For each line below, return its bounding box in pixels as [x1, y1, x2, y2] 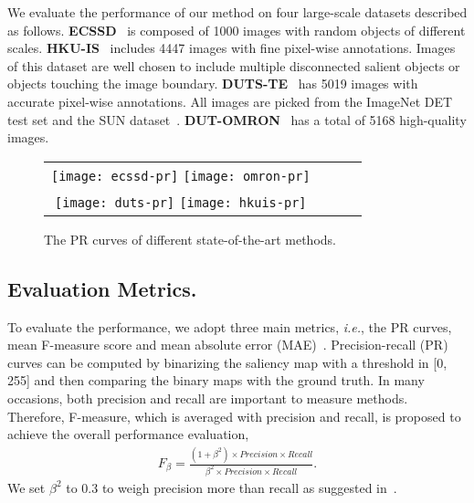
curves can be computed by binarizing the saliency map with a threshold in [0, [7, 352, 448, 372]
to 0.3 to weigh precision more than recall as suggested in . [66, 477, 397, 497]
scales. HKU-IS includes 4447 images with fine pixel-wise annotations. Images [7, 38, 456, 58]
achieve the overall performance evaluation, [7, 424, 249, 444]
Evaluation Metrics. [7, 274, 197, 302]
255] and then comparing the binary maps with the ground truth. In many [7, 371, 425, 390]
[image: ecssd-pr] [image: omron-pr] [51, 168, 311, 183]
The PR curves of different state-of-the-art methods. [44, 229, 336, 248]
